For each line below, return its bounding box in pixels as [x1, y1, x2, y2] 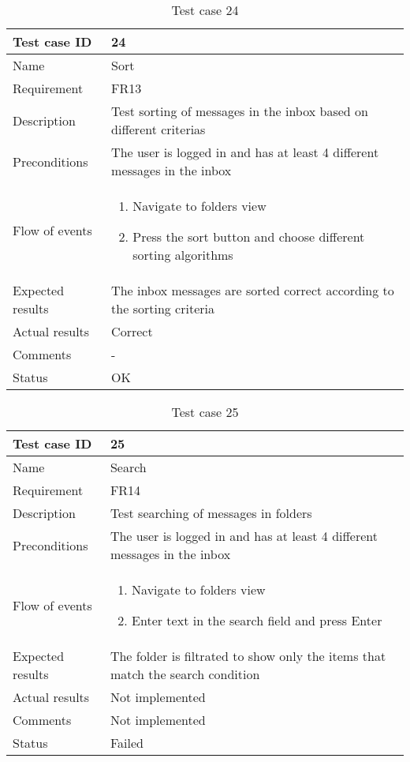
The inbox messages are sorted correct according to [111, 281, 394, 299]
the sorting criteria [111, 299, 214, 317]
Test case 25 [171, 403, 239, 421]
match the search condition [110, 665, 260, 683]
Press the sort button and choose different [132, 227, 365, 246]
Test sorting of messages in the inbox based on [111, 102, 368, 120]
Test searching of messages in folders [110, 504, 312, 522]
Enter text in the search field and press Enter [132, 611, 382, 629]
